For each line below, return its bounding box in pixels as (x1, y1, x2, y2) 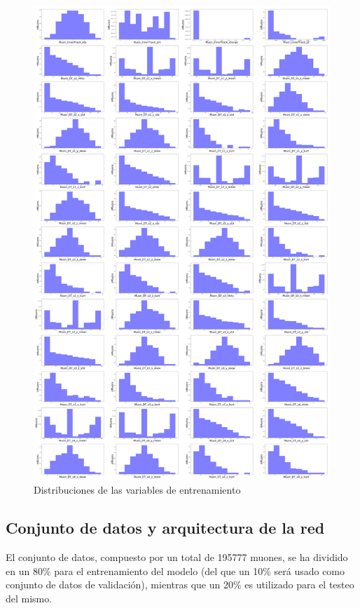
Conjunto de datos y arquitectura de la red (6, 517, 325, 539)
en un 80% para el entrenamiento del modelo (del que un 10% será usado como (6, 563, 345, 578)
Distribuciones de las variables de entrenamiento (34, 482, 241, 497)
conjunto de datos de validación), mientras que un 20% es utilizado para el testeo (6, 577, 354, 592)
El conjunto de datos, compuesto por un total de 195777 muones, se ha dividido (6, 550, 348, 565)
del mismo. (6, 590, 53, 605)
